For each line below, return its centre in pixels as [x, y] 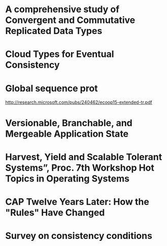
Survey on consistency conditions [79, 236]
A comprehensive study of [62, 9]
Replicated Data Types [54, 31]
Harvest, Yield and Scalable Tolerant [84, 157]
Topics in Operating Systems [67, 178]
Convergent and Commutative [70, 20]
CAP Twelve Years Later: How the [77, 202]
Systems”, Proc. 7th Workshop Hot [80, 167]
